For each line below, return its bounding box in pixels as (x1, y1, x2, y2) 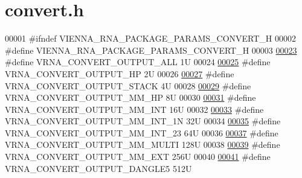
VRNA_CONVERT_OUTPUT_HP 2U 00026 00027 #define (5, 67, 234, 80)
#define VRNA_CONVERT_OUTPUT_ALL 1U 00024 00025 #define (5, 56, 271, 68)
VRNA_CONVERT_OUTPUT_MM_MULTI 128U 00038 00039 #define (5, 138, 280, 151)
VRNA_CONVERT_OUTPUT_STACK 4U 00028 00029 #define (5, 79, 251, 92)
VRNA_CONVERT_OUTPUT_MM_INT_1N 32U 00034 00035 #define (5, 115, 281, 127)
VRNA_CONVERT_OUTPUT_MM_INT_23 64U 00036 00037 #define (5, 126, 278, 139)
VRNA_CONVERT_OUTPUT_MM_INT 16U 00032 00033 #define (5, 103, 264, 115)
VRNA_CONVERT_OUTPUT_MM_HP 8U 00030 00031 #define (5, 91, 256, 104)
